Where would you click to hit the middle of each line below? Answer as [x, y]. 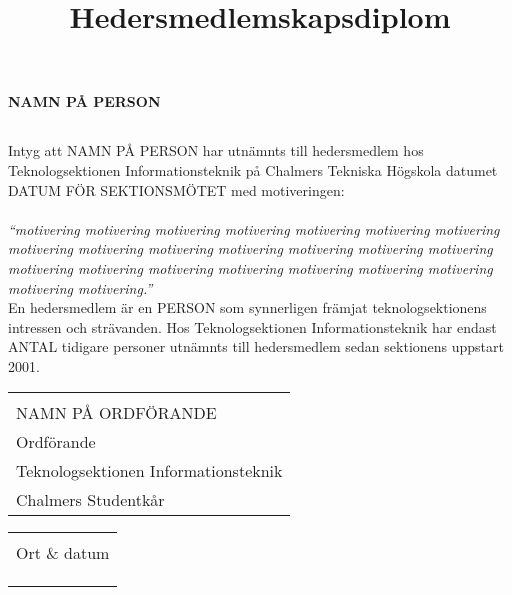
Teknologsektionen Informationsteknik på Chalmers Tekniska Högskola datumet [253, 169]
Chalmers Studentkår [90, 500]
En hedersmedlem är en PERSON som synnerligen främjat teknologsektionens [247, 307]
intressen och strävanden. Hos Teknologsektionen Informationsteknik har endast [252, 326]
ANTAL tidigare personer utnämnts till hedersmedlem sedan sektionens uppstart [256, 346]
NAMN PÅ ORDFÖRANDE [116, 413]
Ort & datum [63, 553]
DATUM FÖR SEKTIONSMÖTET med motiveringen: [176, 189]
